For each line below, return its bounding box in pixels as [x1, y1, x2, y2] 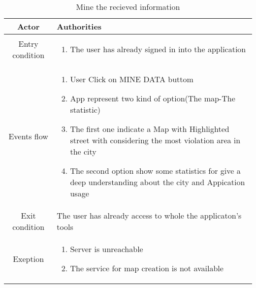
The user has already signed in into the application [70, 43, 246, 55]
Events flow [8, 130, 48, 142]
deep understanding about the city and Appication [70, 176, 245, 188]
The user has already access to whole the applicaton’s [57, 210, 242, 221]
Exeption [13, 253, 44, 264]
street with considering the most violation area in [70, 134, 241, 146]
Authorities [57, 21, 102, 32]
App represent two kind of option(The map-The [70, 93, 235, 104]
